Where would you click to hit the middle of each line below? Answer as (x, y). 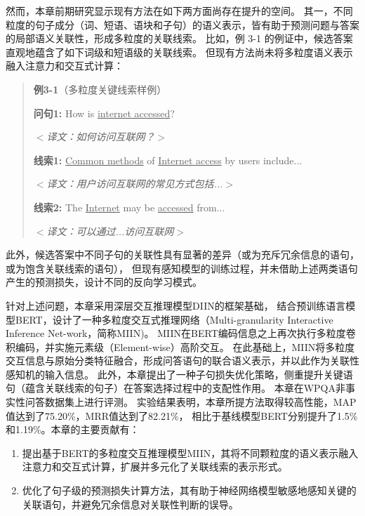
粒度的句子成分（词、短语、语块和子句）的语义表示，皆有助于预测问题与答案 (182, 24)
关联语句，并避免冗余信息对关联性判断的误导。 (130, 504)
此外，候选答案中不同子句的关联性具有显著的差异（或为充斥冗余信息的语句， (182, 254)
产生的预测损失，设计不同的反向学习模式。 (104, 282)
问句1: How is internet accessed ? (104, 113)
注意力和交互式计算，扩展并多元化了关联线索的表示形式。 (155, 467)
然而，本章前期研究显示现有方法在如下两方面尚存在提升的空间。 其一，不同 (179, 11)
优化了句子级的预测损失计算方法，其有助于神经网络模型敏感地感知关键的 (189, 490)
